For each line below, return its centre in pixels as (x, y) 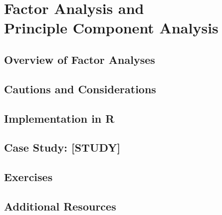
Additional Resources (60, 206)
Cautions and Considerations (80, 89)
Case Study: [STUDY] (62, 147)
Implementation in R (59, 118)
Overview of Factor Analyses (80, 59)
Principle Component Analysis (111, 28)
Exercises (28, 177)
